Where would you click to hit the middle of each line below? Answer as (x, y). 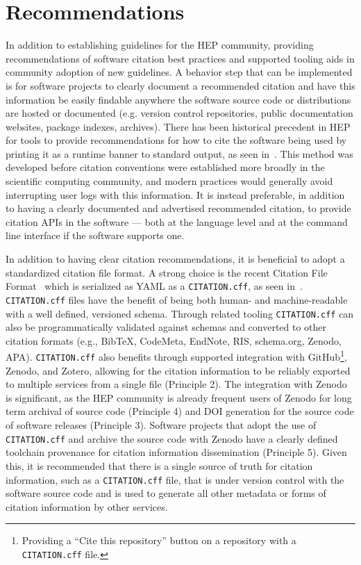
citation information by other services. (87, 506)
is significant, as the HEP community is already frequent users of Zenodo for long (179, 397)
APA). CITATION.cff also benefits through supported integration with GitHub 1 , (176, 356)
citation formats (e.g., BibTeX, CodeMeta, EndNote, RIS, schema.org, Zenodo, (174, 340)
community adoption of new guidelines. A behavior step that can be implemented (179, 72)
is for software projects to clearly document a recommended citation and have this (180, 85)
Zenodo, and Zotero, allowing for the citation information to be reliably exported (178, 370)
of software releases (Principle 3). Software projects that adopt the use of (161, 425)
